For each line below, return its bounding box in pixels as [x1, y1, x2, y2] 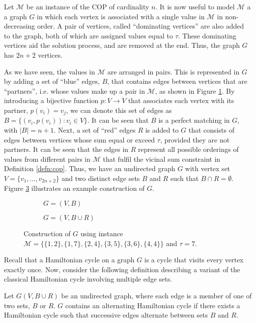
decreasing [4, 21, 35, 31]
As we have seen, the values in [4, 66, 95, 76]
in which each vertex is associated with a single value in [37, 11, 205, 21]
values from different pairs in [4, 153, 91, 164]
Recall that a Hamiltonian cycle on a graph [4, 254, 135, 265]
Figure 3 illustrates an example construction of [4, 183, 145, 193]
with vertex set [185, 163, 230, 174]
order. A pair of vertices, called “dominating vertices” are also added [37, 21, 244, 31]
